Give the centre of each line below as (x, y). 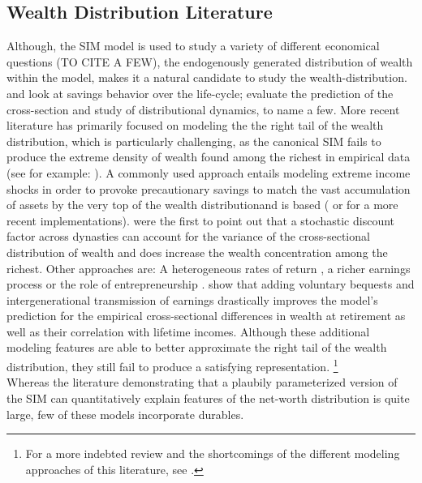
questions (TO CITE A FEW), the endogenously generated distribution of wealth (210, 61)
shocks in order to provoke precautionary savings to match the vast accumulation (209, 188)
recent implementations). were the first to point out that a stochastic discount (201, 220)
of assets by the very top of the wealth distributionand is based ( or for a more (202, 205)
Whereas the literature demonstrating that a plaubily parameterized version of (202, 382)
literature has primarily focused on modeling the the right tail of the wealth (195, 125)
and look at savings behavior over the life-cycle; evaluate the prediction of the (200, 93)
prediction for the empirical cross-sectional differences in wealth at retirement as (206, 316)
